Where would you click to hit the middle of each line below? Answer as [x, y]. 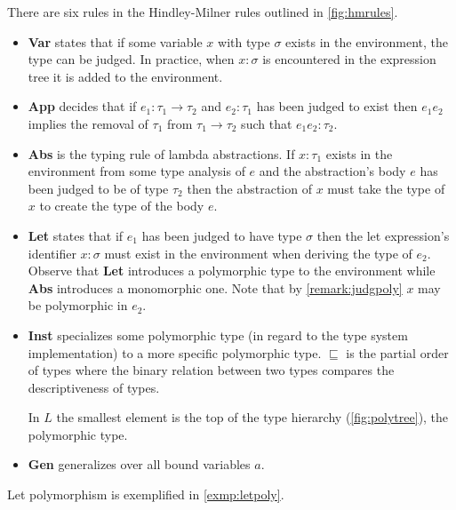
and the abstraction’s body [332, 171]
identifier [52, 253]
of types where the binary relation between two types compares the [211, 370]
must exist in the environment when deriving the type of [258, 253]
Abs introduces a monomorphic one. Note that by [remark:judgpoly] [215, 287]
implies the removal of [88, 123]
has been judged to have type [222, 235]
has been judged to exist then [337, 106]
